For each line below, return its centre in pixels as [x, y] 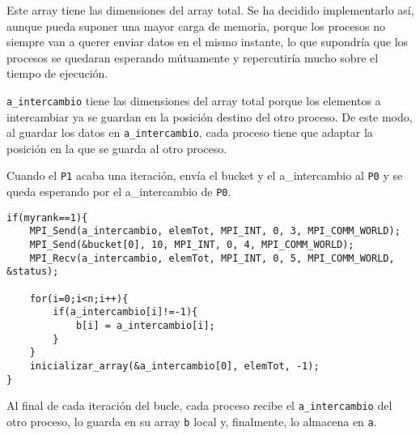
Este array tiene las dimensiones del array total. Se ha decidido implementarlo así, [210, 10]
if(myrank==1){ [47, 217]
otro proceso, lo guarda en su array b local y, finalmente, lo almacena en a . [192, 421]
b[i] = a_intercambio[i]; [145, 326]
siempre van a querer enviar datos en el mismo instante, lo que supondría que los [208, 42]
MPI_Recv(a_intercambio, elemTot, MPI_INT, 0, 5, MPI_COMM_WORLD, [212, 258]
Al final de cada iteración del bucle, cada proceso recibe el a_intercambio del [199, 405]
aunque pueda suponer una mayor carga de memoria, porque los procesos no [196, 26]
